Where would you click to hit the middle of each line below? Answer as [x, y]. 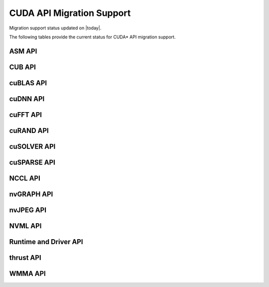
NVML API [25, 226]
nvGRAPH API [31, 194]
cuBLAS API [28, 83]
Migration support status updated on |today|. [55, 28]
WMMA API [27, 273]
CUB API [22, 67]
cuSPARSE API [32, 162]
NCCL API [25, 178]
